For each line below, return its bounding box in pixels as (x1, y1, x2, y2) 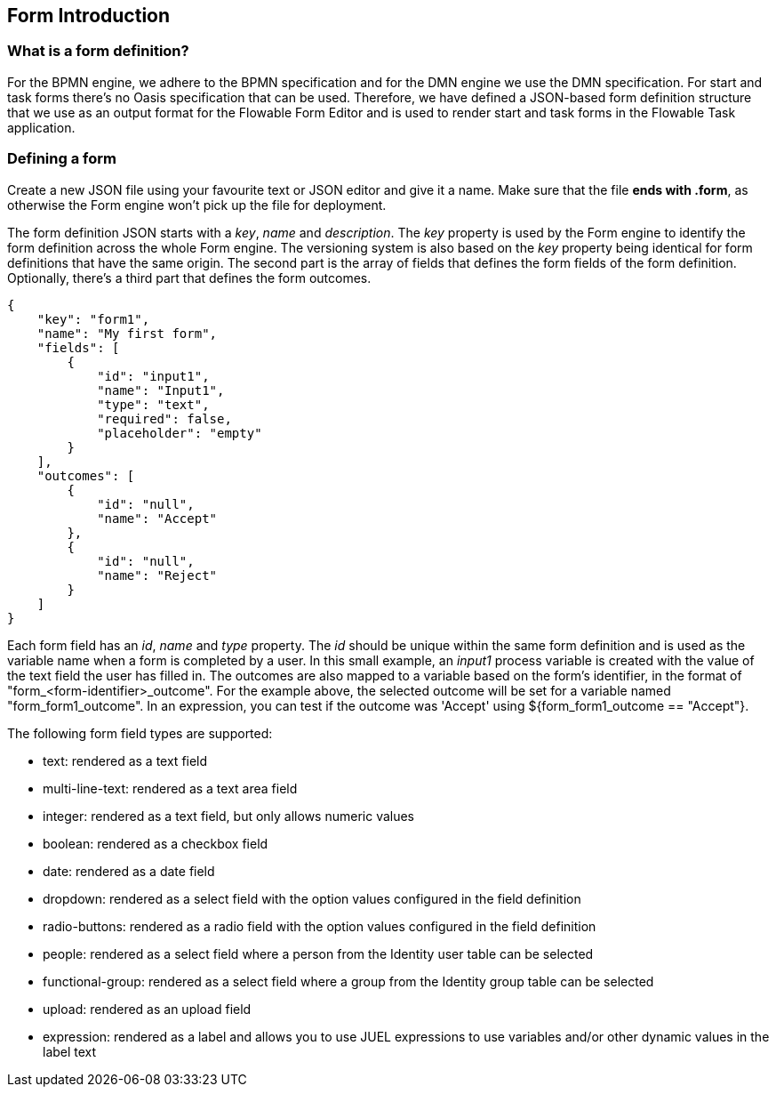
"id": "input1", (97, 368, 210, 383)
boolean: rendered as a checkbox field (43, 835, 268, 851)
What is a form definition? (7, 42, 189, 60)
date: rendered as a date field (43, 863, 215, 879)
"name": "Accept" (97, 511, 218, 526)
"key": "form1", (36, 311, 150, 326)
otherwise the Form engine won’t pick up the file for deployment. (7, 197, 387, 213)
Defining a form (7, 149, 116, 168)
